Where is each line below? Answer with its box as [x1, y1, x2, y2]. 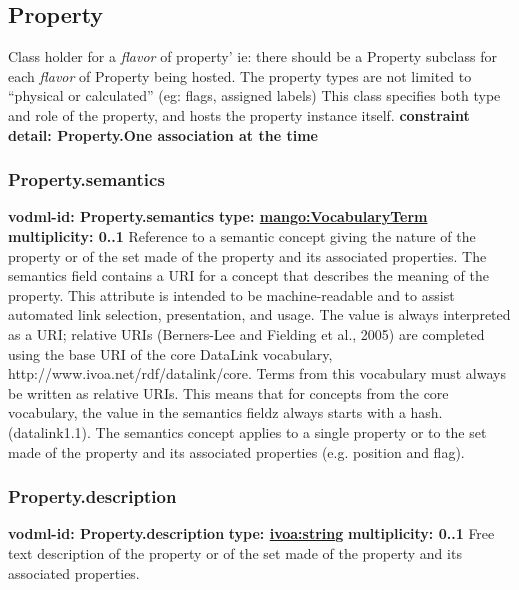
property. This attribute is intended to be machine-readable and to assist [8, 284, 455, 305]
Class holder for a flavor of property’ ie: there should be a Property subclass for [8, 46, 497, 67]
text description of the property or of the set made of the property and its [8, 542, 462, 563]
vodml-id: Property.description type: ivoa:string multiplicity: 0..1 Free [8, 523, 495, 544]
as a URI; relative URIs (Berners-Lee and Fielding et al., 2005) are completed [8, 323, 485, 344]
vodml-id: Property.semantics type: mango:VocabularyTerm [8, 206, 428, 227]
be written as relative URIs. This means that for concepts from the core [8, 382, 449, 403]
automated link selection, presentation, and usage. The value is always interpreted [8, 304, 511, 325]
